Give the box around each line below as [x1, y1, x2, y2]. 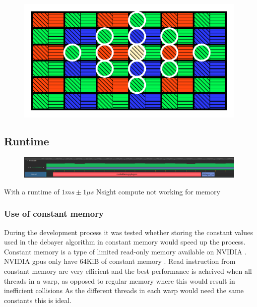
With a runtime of [4, 186, 60, 196]
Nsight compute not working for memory [96, 186, 220, 196]
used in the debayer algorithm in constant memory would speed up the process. [4, 237, 246, 247]
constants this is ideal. [4, 295, 72, 305]
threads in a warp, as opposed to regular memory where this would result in [4, 275, 235, 286]
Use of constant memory [4, 207, 104, 220]
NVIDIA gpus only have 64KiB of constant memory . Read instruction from [4, 256, 236, 266]
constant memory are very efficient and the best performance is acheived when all [4, 266, 252, 276]
